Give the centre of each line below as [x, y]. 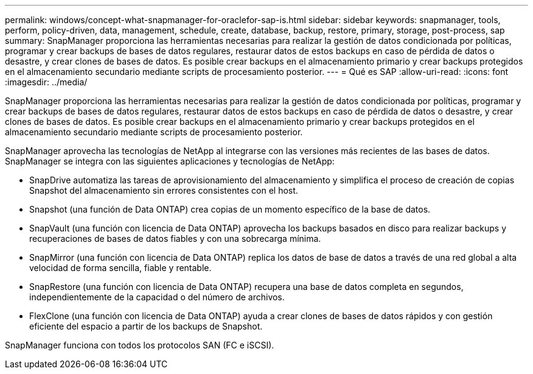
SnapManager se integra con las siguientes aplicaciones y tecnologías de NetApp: [170, 161]
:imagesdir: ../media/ [46, 82]
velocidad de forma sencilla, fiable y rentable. [120, 268]
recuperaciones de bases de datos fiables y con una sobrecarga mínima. [175, 238]
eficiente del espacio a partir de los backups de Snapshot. [146, 326]
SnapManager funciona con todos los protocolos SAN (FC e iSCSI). [140, 345]
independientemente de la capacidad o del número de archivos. [157, 297]
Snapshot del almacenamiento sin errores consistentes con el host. [164, 190]
